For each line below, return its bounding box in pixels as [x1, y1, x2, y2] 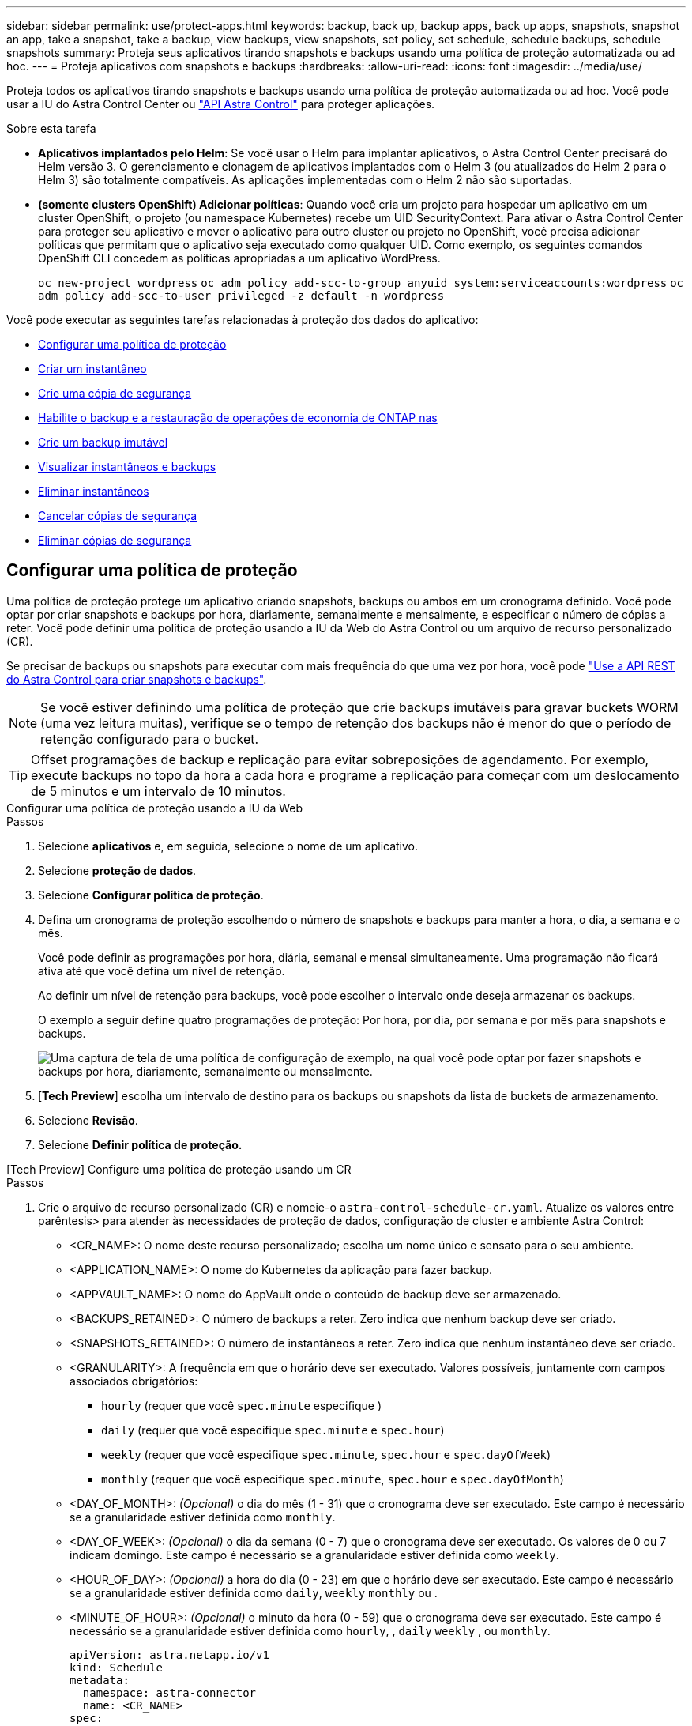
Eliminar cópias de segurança [38, 533, 192, 547]
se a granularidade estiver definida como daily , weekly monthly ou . [70, 1585, 438, 1600]
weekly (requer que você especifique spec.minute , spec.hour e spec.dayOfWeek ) [101, 1447, 551, 1461]
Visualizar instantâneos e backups [38, 460, 216, 473]
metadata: [70, 1673, 130, 1686]
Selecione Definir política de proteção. [38, 1137, 243, 1151]
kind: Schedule [70, 1660, 164, 1674]
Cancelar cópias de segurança [38, 509, 197, 522]
